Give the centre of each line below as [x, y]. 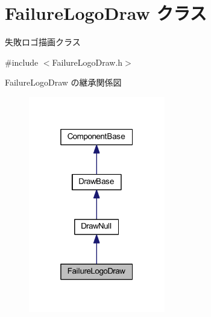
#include [22, 62]
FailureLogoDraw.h [87, 62]
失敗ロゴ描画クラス [43, 42]
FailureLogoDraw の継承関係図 [63, 82]
